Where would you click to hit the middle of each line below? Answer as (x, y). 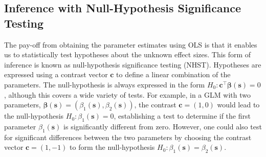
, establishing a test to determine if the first (182, 116)
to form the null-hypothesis (112, 147)
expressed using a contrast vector (56, 74)
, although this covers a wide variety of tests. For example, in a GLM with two (127, 94)
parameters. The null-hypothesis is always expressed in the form (105, 84)
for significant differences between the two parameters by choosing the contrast (128, 137)
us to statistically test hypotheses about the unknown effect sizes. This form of (128, 54)
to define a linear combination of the (173, 74)
